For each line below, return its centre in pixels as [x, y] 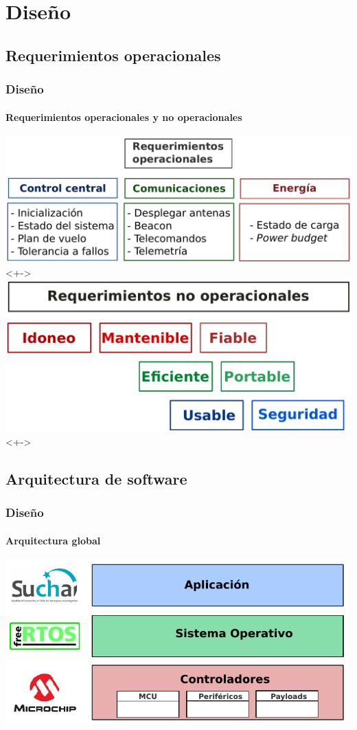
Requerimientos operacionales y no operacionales [124, 117]
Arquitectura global [53, 540]
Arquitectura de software [96, 479]
